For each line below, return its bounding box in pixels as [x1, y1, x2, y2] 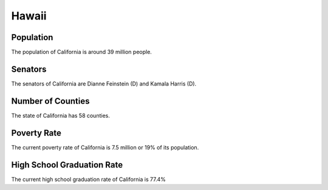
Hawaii [11, 9, 47, 22]
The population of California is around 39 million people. [11, 49, 152, 56]
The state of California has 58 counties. [11, 112, 111, 119]
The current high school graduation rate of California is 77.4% [11, 175, 166, 183]
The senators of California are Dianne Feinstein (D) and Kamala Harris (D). [11, 80, 197, 87]
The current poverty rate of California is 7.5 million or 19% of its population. [11, 143, 199, 151]
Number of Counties [11, 96, 90, 106]
